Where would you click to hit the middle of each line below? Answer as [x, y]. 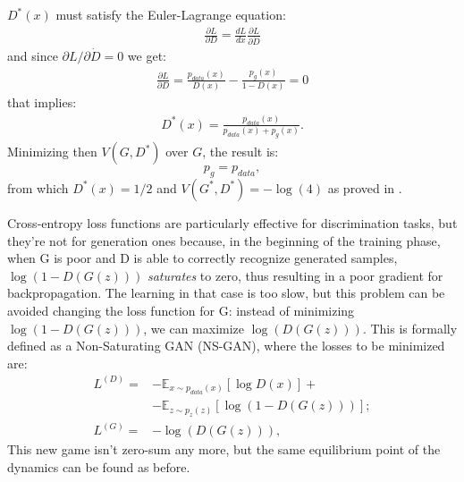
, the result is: [240, 152]
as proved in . [365, 187]
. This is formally [410, 328]
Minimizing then [52, 152]
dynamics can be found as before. [99, 466]
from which [38, 187]
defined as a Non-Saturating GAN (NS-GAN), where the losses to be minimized [226, 346]
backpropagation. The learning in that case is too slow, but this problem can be [226, 293]
